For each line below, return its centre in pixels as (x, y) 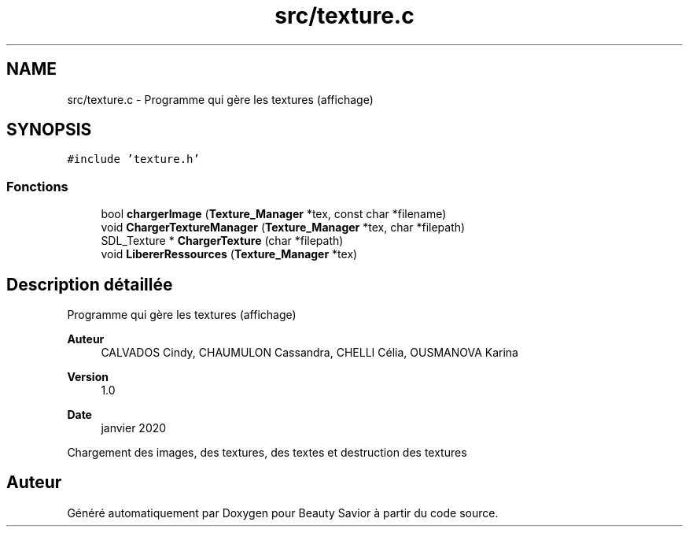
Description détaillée (90, 284)
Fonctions (37, 186)
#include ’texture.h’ (133, 159)
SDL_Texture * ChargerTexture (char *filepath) (222, 241)
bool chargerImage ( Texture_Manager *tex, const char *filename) (274, 214)
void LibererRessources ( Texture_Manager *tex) (229, 254)
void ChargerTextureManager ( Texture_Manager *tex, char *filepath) (283, 228)
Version (88, 377)
